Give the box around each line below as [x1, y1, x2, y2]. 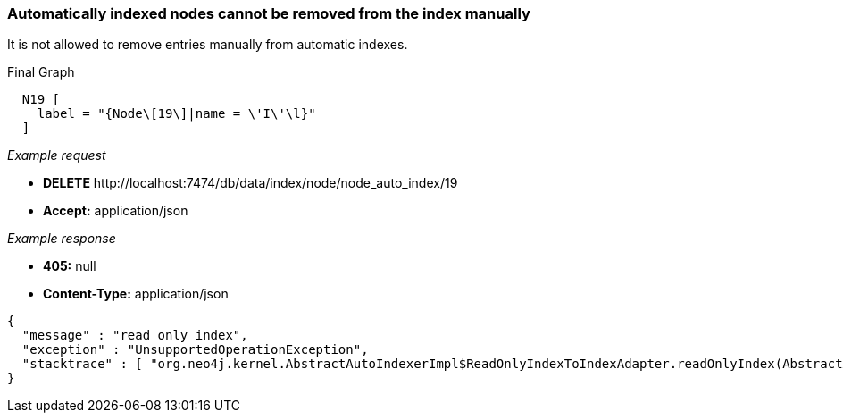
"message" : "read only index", [21, 328, 248, 343]
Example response [7, 231, 116, 247]
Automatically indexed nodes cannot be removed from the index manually [7, 4, 530, 22]
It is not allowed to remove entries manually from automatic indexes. [7, 37, 408, 53]
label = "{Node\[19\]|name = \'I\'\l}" [37, 106, 316, 122]
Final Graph [7, 64, 75, 80]
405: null [43, 258, 96, 274]
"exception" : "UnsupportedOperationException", [21, 342, 369, 357]
